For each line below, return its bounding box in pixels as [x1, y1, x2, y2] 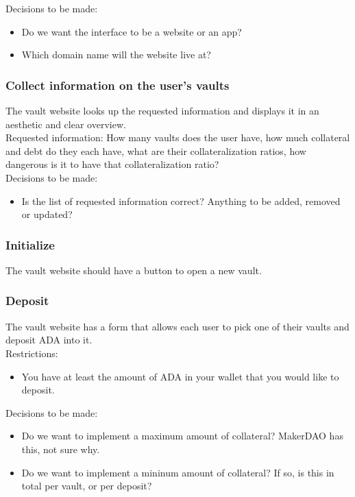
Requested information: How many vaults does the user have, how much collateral [5, 130, 350, 145]
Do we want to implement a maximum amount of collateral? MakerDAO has [21, 428, 343, 443]
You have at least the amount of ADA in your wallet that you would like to [21, 369, 339, 383]
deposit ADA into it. [5, 332, 93, 347]
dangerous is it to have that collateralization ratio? [5, 157, 219, 171]
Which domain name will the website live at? [21, 47, 211, 62]
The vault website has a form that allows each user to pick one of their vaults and [5, 319, 350, 333]
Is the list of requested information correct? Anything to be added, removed [21, 193, 341, 208]
